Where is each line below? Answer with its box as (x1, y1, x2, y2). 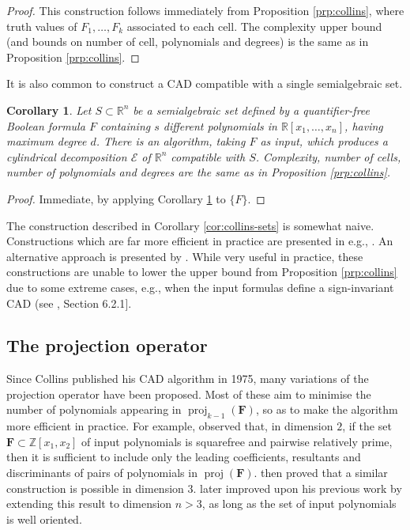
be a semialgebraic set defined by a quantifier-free (133, 101, 371, 118)
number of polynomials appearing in (6, 401, 182, 418)
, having (344, 117, 383, 134)
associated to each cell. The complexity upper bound (126, 17, 382, 34)
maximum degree (6, 133, 87, 150)
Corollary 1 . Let (6, 101, 92, 118)
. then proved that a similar (254, 464, 388, 481)
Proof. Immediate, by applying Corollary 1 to (6, 190, 226, 206)
